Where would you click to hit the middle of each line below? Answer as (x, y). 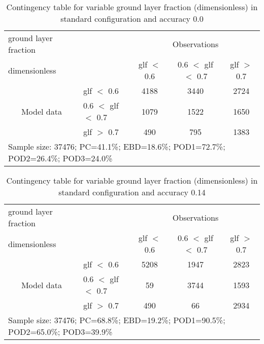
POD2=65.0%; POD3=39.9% (60, 332)
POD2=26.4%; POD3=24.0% (60, 158)
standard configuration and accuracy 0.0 (132, 19)
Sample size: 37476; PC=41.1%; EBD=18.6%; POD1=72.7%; (117, 146)
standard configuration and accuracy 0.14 (132, 192)
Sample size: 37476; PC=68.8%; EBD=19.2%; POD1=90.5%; (117, 320)
